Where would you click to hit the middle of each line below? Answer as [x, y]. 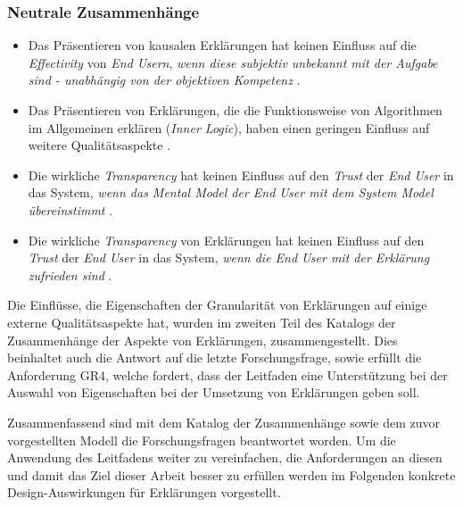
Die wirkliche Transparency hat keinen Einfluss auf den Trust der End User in [241, 175]
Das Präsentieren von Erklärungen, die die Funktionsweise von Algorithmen [235, 110]
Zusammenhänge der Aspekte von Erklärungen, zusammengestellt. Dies [203, 340]
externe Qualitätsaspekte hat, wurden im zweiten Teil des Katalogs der [202, 322]
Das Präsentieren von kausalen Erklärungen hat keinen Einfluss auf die [222, 45]
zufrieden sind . [70, 274]
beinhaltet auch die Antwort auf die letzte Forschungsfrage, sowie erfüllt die [215, 357]
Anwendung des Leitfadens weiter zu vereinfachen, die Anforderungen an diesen [225, 457]
